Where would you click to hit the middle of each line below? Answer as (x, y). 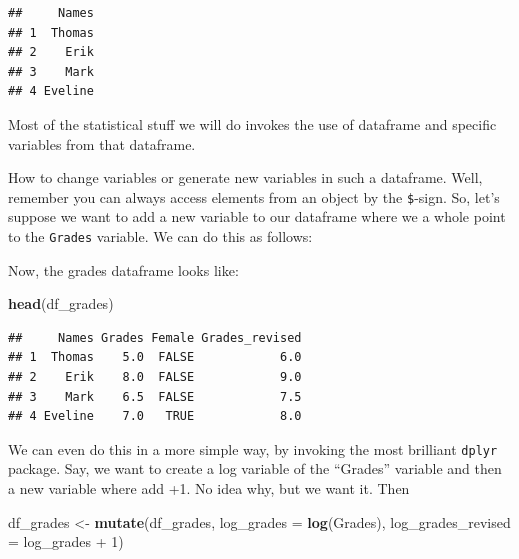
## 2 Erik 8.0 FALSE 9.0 (155, 377)
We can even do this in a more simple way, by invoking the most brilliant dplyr (253, 448)
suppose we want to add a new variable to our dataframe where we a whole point (257, 216)
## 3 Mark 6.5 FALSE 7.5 (155, 396)
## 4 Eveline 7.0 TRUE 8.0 (155, 416)
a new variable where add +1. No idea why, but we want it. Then (209, 488)
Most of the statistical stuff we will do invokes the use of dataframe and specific (252, 123)
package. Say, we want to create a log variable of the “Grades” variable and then (255, 468)
